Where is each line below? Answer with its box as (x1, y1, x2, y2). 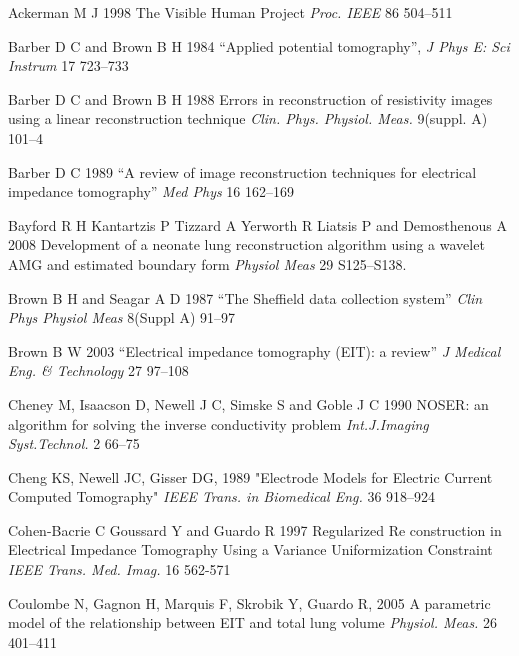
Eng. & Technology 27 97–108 (8, 360, 189, 381)
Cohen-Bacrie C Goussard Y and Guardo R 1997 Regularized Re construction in (8, 519, 502, 540)
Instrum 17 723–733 (8, 55, 129, 76)
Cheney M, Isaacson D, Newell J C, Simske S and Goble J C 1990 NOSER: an (8, 393, 489, 414)
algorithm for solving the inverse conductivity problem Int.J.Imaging (8, 413, 429, 434)
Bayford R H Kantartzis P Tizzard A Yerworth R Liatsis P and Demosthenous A (8, 214, 507, 235)
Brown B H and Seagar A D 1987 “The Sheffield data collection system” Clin (8, 287, 483, 308)
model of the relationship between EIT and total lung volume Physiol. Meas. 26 (8, 612, 498, 633)
